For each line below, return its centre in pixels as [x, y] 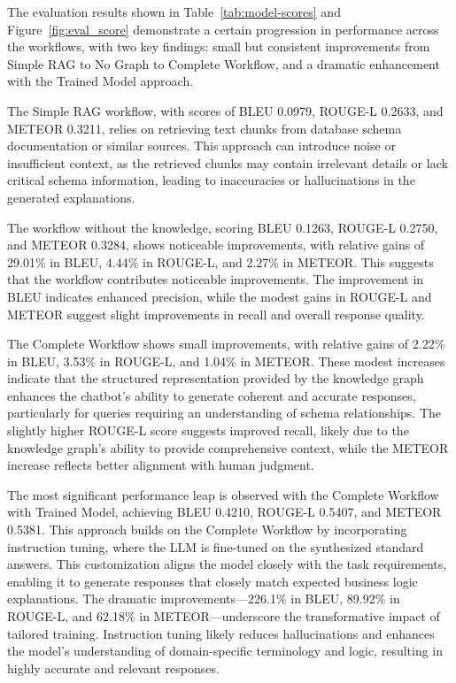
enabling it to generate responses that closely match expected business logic [213, 581]
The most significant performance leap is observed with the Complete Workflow [223, 494]
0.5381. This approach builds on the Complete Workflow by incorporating [207, 530]
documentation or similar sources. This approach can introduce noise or [201, 146]
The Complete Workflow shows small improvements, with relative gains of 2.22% [226, 344]
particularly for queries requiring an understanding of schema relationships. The [224, 413]
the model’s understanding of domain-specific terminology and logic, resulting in [225, 651]
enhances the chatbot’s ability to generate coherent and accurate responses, [212, 395]
